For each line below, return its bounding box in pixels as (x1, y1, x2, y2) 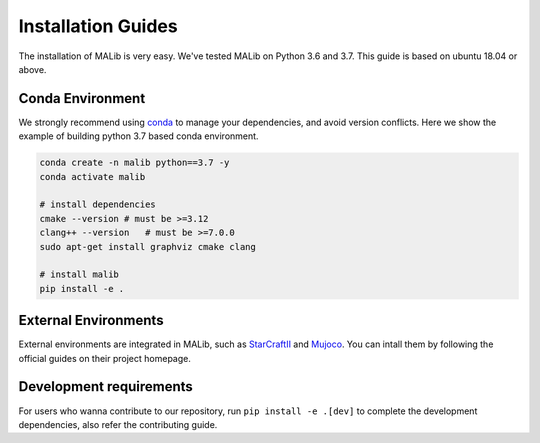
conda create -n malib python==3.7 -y (39, 157, 230, 169)
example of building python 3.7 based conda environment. (18, 130, 259, 142)
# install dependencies (39, 199, 157, 210)
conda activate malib (39, 171, 146, 182)
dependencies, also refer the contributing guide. (18, 418, 218, 430)
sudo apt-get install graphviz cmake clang (39, 241, 257, 252)
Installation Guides (18, 15, 179, 37)
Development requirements (18, 378, 194, 395)
